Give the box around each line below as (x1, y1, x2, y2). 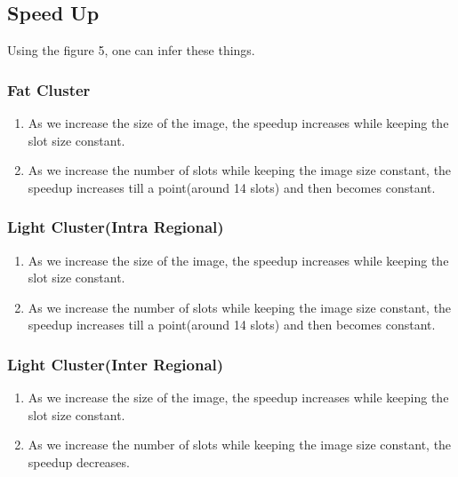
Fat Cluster (7, 78, 91, 100)
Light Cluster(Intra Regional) (7, 216, 224, 238)
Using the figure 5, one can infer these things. (7, 41, 255, 60)
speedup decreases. (28, 452, 130, 471)
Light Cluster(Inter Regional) (7, 353, 224, 375)
